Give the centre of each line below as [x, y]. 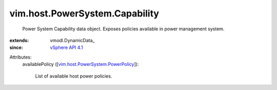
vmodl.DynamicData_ [72, 40]
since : [16, 48]
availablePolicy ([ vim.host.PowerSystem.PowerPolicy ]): [81, 64]
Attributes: [21, 57]
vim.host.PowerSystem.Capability [84, 13]
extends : [19, 40]
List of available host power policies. [74, 76]
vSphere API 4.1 [66, 48]
